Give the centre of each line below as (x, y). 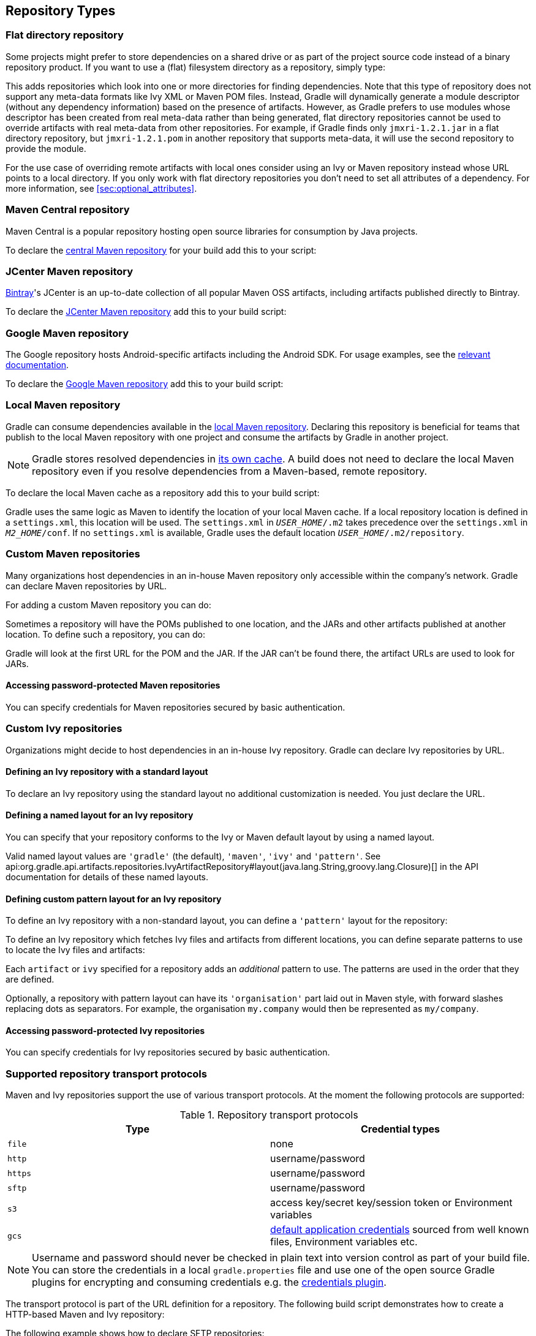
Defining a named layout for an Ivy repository (100, 815)
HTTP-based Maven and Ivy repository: (85, 1315)
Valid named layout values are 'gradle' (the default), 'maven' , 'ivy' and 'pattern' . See (193, 856)
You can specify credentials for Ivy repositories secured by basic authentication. (168, 1052)
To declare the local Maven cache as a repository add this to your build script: (163, 493)
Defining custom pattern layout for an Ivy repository (114, 899)
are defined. (30, 979)
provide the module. (46, 148)
